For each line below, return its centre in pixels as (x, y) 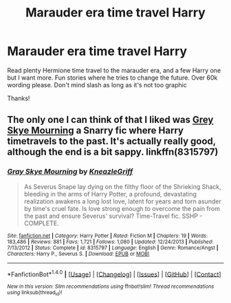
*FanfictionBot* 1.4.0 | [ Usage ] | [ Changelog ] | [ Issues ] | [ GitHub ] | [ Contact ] (114, 273)
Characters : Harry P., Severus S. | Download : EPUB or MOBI (78, 254)
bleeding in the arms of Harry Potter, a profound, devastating (110, 194)
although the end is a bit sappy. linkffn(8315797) (113, 152)
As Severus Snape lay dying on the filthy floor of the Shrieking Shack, (122, 186)
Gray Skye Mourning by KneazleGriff (70, 172)
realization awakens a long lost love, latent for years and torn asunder (122, 201)
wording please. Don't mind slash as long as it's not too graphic (97, 85)
